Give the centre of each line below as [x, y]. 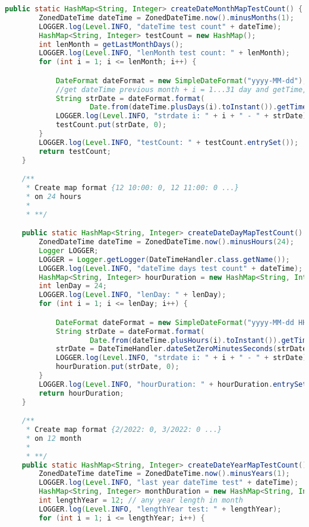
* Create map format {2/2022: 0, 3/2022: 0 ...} [124, 430]
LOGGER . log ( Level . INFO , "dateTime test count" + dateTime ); [160, 26]
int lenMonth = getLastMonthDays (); [111, 44]
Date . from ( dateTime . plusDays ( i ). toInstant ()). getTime [198, 107]
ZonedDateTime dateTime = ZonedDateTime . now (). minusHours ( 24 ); [166, 242]
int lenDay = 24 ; [73, 286]
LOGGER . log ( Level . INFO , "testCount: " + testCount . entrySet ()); [169, 142]
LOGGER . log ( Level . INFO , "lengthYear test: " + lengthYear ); [160, 509]
